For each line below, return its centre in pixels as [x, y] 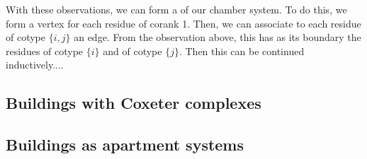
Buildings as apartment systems [125, 145]
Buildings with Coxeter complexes [134, 103]
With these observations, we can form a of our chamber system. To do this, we [176, 9]
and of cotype [132, 51]
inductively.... [35, 65]
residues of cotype [45, 51]
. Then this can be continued [242, 51]
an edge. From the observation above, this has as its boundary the [218, 37]
